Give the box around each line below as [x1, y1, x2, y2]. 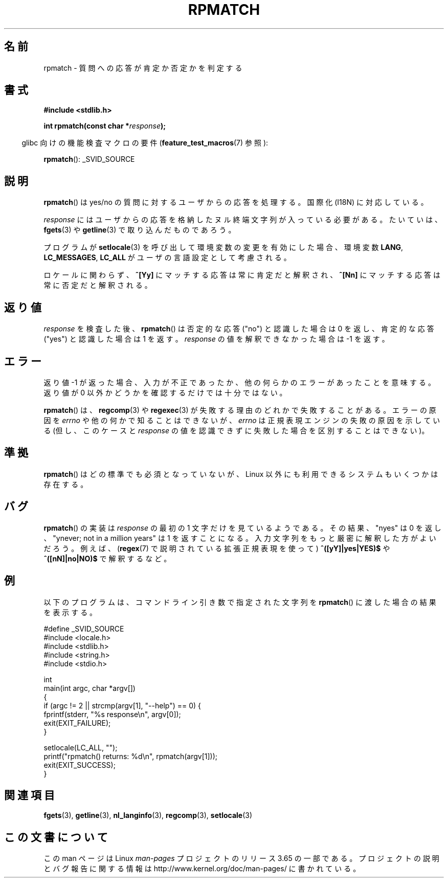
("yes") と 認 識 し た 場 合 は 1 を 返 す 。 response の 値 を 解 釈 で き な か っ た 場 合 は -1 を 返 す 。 [43, 334, 389, 344]
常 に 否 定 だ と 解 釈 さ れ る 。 [43, 281, 152, 290]
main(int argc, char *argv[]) [43, 683, 136, 692]
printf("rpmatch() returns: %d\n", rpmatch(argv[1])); [43, 751, 218, 761]
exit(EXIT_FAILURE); [43, 718, 111, 727]
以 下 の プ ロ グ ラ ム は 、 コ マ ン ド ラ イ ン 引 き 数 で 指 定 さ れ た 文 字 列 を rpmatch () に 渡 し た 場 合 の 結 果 [43, 597, 436, 606]
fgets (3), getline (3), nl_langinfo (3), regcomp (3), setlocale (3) [43, 811, 253, 820]
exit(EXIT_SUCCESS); [43, 760, 116, 769]
